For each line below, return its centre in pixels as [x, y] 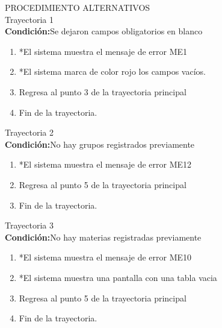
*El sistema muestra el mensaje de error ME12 [105, 164]
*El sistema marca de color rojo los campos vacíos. [112, 71]
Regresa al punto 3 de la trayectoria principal [103, 91]
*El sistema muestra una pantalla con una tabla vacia [118, 277]
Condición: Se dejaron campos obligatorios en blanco [104, 31]
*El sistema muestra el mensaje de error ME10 [105, 257]
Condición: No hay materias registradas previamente [103, 237]
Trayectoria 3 [29, 225]
